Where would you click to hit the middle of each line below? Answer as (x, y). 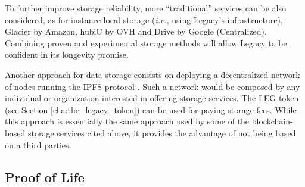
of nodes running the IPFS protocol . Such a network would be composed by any (152, 86)
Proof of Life (45, 177)
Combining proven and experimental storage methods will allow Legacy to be (146, 43)
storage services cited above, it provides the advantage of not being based (162, 133)
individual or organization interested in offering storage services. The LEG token (152, 98)
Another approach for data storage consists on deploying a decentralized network (152, 74)
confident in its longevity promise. (67, 54)
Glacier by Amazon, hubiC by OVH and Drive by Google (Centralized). (136, 31)
